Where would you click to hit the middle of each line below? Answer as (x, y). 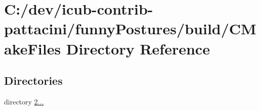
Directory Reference (138, 48)
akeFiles (33, 48)
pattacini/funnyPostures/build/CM (130, 29)
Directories (33, 80)
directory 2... (24, 101)
